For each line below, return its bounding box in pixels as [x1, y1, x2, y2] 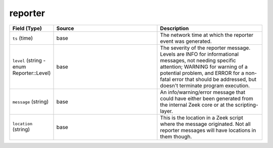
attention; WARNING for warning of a [160, 63, 248, 70]
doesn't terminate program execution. [160, 82, 250, 89]
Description [160, 25, 189, 32]
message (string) [12, 98, 49, 105]
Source [56, 25, 74, 32]
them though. [160, 133, 192, 140]
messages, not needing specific [160, 57, 236, 64]
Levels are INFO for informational [160, 50, 239, 57]
